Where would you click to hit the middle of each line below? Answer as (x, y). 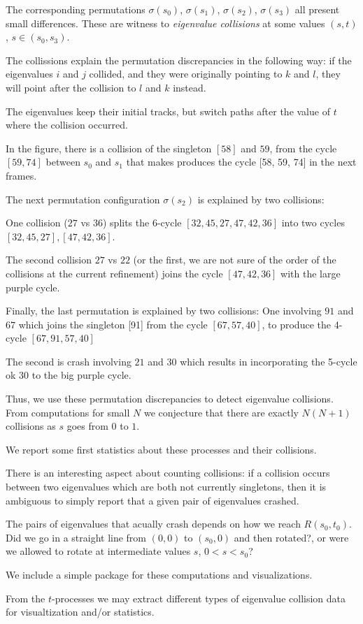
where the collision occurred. (67, 125)
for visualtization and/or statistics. (80, 612)
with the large (311, 273)
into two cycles (313, 223)
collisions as (31, 426)
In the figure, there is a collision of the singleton (109, 148)
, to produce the (296, 324)
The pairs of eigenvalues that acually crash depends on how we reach (153, 524)
